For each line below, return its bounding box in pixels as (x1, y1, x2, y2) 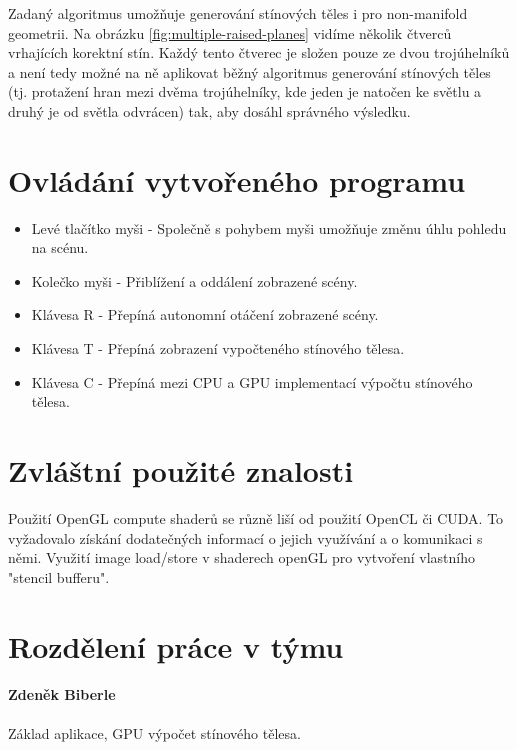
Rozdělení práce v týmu (8, 625, 344, 666)
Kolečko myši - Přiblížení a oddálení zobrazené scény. (31, 270, 358, 291)
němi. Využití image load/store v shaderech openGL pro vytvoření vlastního (8, 547, 475, 568)
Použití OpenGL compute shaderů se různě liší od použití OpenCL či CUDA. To (8, 507, 504, 528)
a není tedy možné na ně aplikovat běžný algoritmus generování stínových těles (8, 61, 491, 82)
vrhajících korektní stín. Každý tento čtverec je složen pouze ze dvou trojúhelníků (8, 42, 510, 63)
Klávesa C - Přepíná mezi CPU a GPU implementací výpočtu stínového (31, 371, 473, 392)
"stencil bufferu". (8, 566, 110, 587)
